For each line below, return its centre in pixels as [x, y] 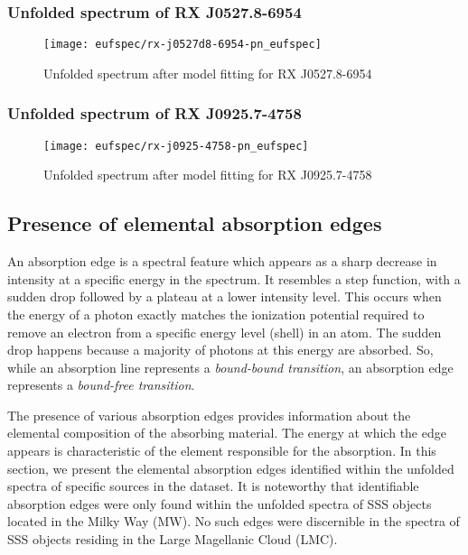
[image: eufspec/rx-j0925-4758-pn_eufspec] [176, 146]
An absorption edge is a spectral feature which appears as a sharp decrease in [222, 261]
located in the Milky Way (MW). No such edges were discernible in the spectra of [234, 521]
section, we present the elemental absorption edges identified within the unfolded [231, 468]
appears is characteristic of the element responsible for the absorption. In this [222, 451]
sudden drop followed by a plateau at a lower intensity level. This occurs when [225, 296]
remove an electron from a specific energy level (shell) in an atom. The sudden [225, 332]
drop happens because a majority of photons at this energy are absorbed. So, [220, 350]
